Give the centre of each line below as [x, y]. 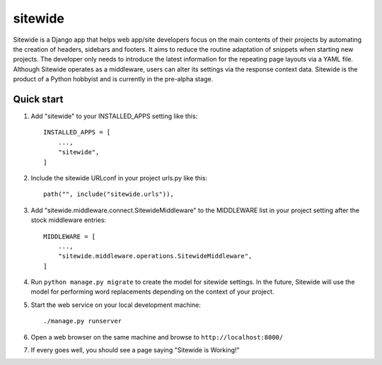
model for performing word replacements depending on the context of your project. [152, 292]
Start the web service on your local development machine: [116, 305]
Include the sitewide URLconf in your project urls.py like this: [119, 178]
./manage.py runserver [83, 321]
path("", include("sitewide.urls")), [109, 194]
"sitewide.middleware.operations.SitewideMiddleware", [155, 256]
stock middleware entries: [68, 220]
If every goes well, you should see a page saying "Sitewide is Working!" [135, 350]
